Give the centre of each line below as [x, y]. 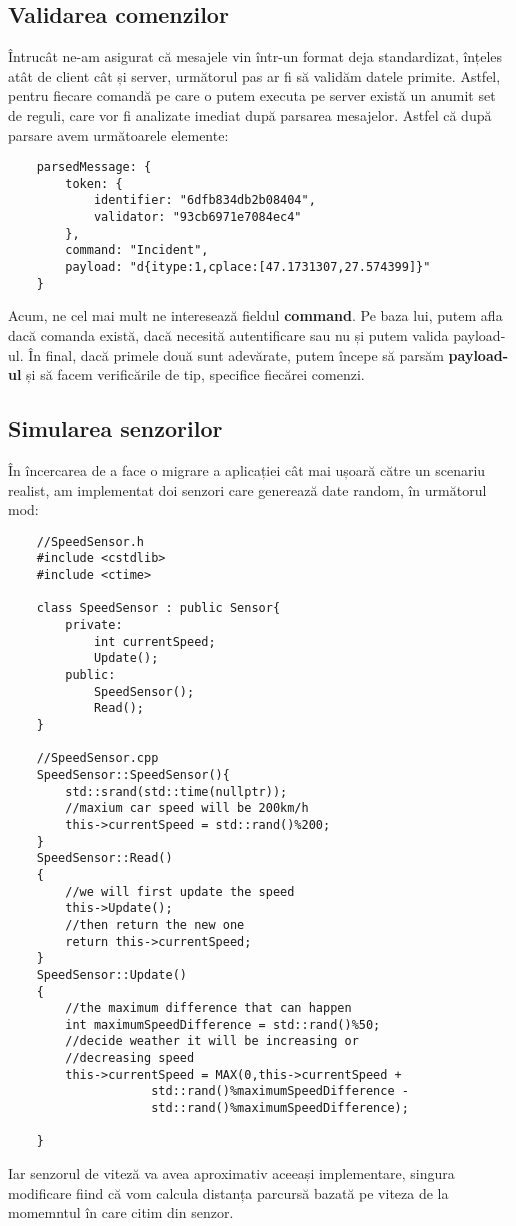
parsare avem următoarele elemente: [118, 134]
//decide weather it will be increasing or [212, 1041]
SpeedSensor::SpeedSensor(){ [133, 774]
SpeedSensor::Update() [111, 974]
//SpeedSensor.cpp [97, 758]
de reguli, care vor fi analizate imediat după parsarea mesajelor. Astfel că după [250, 114]
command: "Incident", [137, 250]
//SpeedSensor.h [90, 541]
